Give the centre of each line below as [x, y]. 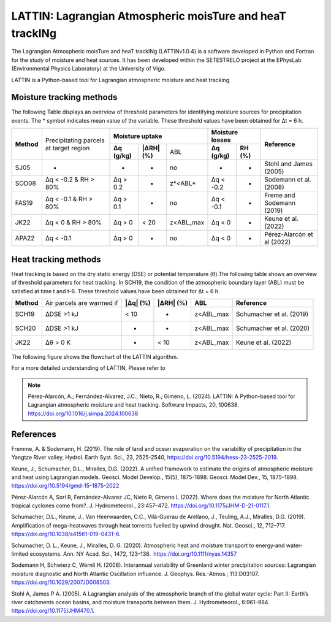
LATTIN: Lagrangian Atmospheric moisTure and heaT [149, 16]
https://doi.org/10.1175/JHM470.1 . [53, 611]
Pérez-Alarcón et [289, 234]
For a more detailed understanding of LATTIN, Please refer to [88, 368]
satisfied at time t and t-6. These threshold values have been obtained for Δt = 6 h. [116, 291]
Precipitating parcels [75, 140]
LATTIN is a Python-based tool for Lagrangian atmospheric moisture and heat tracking [120, 80]
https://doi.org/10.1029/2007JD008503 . [61, 582]
